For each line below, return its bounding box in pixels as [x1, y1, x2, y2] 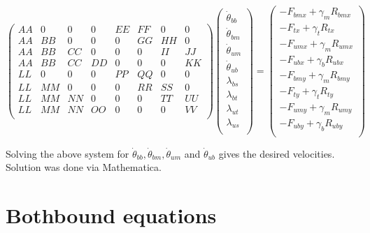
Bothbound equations [6, 201, 217, 230]
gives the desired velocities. [218, 146, 335, 160]
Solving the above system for [6, 146, 129, 160]
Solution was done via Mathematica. [6, 160, 162, 174]
